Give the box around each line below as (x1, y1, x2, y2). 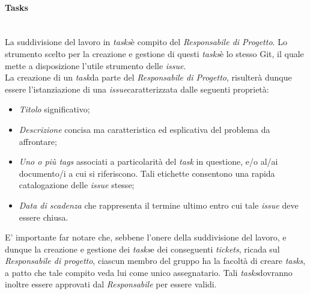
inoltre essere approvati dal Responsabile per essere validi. (5, 278, 217, 290)
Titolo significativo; (19, 103, 90, 115)
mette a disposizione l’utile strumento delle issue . (5, 59, 186, 72)
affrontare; (19, 135, 57, 147)
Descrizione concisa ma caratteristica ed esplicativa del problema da (19, 123, 270, 135)
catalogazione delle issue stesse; (19, 179, 135, 191)
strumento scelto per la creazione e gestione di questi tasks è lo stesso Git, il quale (5, 47, 304, 60)
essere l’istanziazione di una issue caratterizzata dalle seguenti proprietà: (5, 82, 269, 95)
